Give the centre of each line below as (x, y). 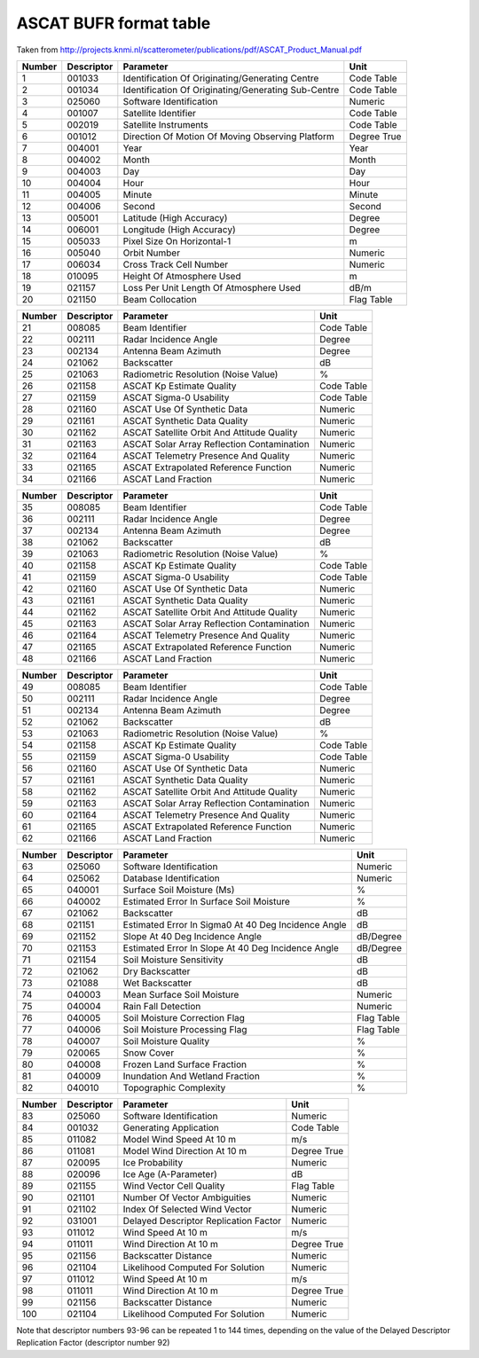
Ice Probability (153, 1162)
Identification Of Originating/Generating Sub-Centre (231, 90)
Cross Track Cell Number (176, 264)
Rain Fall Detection (162, 1006)
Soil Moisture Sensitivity (173, 960)
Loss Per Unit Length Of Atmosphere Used (212, 287)
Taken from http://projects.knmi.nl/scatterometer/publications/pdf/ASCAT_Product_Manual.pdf (189, 50)
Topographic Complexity (174, 1087)
